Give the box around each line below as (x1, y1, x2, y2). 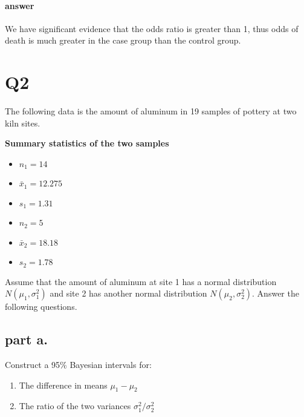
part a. (5, 330, 48, 349)
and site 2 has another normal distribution (50, 287, 207, 300)
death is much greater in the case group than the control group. (5, 34, 241, 47)
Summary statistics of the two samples (5, 137, 169, 149)
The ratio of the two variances (19, 399, 131, 412)
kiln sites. (5, 116, 40, 129)
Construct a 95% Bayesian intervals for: (5, 358, 152, 370)
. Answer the (252, 287, 299, 300)
